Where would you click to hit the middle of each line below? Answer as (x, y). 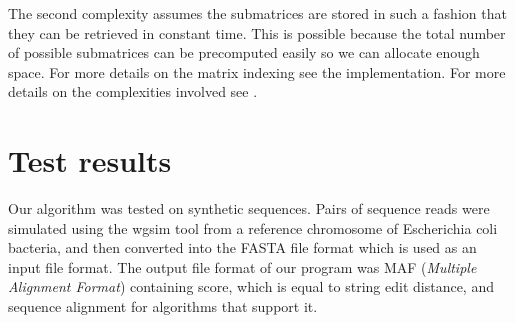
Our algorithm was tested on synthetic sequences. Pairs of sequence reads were (249, 208)
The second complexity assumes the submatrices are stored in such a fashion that (257, 13)
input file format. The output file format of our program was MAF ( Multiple (242, 266)
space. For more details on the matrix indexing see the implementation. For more (257, 71)
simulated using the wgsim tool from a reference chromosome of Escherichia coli (253, 227)
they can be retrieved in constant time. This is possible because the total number (257, 32)
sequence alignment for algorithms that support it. (163, 306)
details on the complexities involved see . (133, 91)
